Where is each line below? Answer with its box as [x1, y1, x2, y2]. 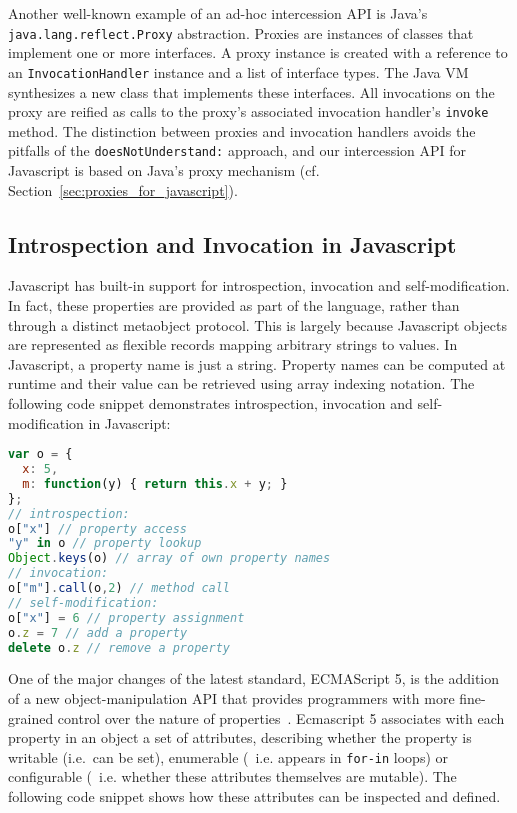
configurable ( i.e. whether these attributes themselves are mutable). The [8, 766, 457, 787]
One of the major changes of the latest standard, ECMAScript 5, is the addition [8, 668, 500, 689]
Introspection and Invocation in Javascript [8, 228, 457, 259]
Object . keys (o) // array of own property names [8, 551, 331, 566]
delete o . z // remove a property [8, 640, 230, 655]
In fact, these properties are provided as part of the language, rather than [8, 294, 460, 315]
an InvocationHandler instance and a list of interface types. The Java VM [8, 61, 469, 82]
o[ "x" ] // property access [8, 521, 187, 536]
